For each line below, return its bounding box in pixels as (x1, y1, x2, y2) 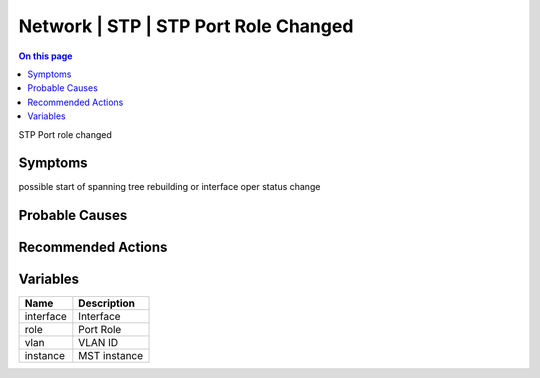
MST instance (78, 349, 144, 363)
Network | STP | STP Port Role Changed (18, 15, 354, 37)
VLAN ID (78, 336, 119, 350)
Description (78, 296, 135, 310)
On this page (18, 50, 73, 62)
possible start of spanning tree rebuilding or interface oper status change (18, 181, 321, 193)
